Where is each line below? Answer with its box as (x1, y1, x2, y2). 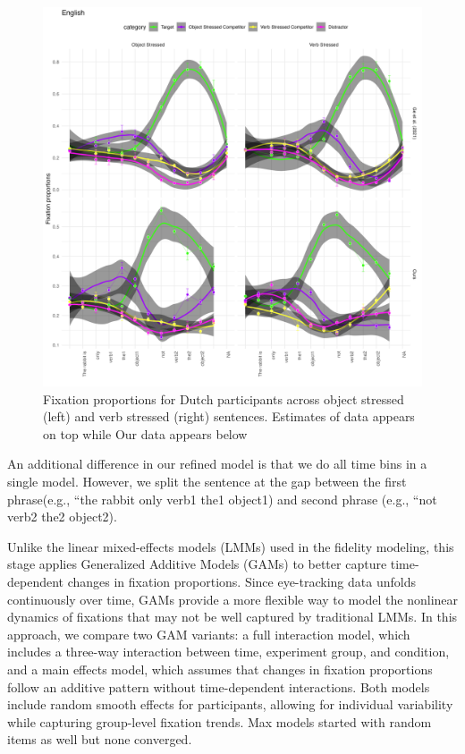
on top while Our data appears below (43, 424, 248, 443)
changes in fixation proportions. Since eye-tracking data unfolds (67, 572, 416, 590)
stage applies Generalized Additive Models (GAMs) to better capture (7, 555, 387, 573)
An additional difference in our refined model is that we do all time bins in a (7, 454, 427, 473)
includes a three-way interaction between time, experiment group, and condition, (7, 642, 450, 661)
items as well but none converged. (7, 730, 192, 749)
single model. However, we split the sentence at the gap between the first (7, 471, 407, 490)
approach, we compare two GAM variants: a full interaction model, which (7, 624, 410, 643)
